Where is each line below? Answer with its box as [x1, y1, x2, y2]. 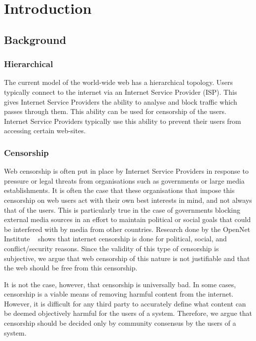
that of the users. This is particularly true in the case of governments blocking [4, 204, 240, 215]
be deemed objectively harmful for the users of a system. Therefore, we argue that [4, 308, 252, 318]
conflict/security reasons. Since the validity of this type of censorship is [4, 243, 219, 253]
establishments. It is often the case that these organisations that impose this [4, 185, 235, 195]
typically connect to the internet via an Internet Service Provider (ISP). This [4, 86, 237, 97]
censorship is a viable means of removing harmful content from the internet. [4, 289, 234, 299]
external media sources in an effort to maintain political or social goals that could [4, 214, 251, 225]
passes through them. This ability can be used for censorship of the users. [4, 106, 226, 116]
